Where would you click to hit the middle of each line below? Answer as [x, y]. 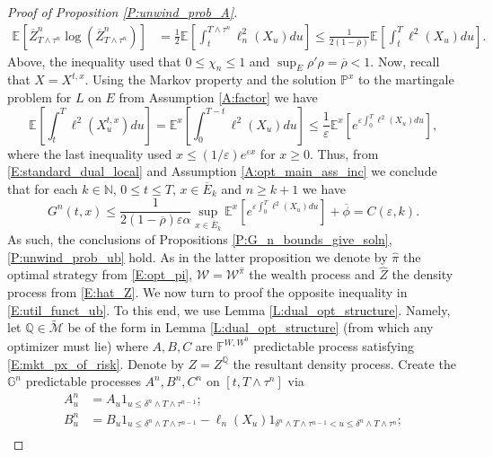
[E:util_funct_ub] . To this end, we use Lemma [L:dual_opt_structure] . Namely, [229, 309]
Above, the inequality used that [94, 61]
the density [423, 274]
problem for [40, 97]
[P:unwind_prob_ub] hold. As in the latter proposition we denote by [198, 256]
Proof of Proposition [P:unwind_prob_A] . [123, 12]
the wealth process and [312, 274]
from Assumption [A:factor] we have [218, 97]
